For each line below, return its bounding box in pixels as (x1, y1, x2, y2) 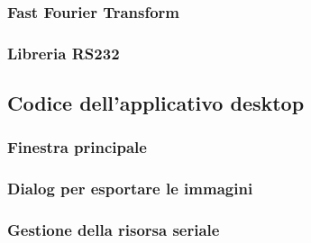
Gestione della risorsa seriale (7, 219, 220, 241)
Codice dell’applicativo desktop (7, 89, 305, 117)
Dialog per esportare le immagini (7, 177, 253, 200)
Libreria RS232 (7, 41, 120, 64)
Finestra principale (7, 136, 147, 158)
